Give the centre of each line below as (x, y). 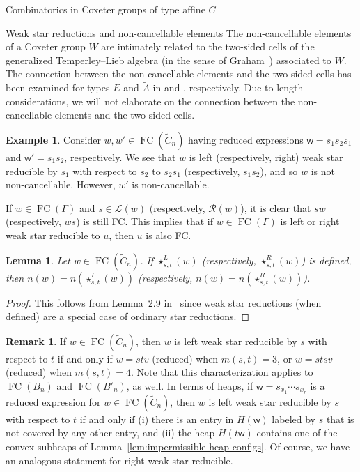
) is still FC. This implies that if (145, 221)
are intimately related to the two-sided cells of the (208, 46)
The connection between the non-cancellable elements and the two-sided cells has (179, 74)
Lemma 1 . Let (38, 260)
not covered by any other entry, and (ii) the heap (110, 433)
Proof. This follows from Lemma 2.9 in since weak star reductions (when (164, 302)
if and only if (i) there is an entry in (157, 419)
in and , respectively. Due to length (228, 87)
